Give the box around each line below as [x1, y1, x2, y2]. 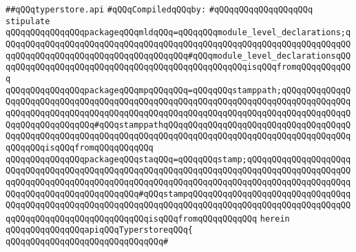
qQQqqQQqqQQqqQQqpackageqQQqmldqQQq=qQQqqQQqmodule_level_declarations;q [6, 28, 351, 38]
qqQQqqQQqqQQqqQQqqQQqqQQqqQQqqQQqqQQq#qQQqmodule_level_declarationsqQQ [6, 50, 351, 61]
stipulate [6, 16, 50, 26]
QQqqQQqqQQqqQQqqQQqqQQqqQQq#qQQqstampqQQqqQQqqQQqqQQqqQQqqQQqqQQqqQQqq [6, 188, 351, 199]
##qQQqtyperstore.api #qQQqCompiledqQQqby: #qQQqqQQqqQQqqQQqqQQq [6, 5, 313, 14]
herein [260, 213, 290, 224]
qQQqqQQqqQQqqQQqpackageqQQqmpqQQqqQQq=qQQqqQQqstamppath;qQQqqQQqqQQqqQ [6, 85, 351, 95]
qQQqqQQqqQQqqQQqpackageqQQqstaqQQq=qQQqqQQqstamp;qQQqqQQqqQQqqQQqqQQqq [6, 154, 351, 164]
